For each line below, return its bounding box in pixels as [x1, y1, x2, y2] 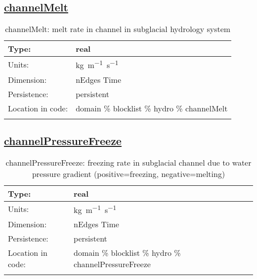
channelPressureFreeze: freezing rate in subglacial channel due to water [5, 156, 252, 168]
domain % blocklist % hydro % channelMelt [76, 102, 228, 114]
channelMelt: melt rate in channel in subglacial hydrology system [5, 23, 231, 35]
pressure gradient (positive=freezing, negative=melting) [32, 168, 225, 179]
